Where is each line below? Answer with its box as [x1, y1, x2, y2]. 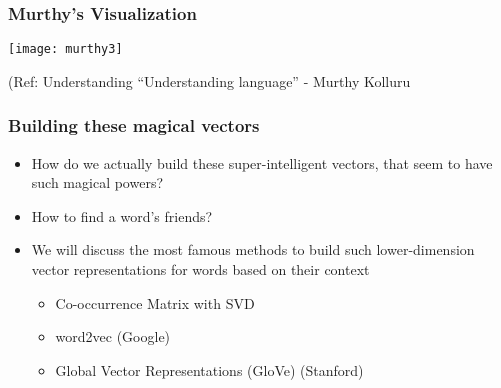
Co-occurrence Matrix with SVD [55, 292, 255, 313]
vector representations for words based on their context [31, 259, 370, 280]
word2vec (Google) [55, 326, 171, 347]
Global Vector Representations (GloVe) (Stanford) [55, 359, 364, 380]
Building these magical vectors [8, 113, 260, 138]
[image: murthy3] [8, 42, 123, 57]
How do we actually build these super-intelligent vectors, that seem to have [31, 152, 493, 173]
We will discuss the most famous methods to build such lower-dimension [31, 239, 475, 260]
